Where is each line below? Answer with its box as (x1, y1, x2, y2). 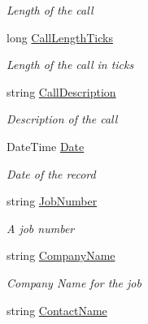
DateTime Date (7, 137, 85, 154)
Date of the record (7, 165, 96, 182)
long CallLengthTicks (7, 28, 113, 45)
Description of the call (7, 110, 118, 127)
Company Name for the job (7, 274, 141, 291)
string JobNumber (7, 192, 98, 210)
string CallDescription (7, 83, 116, 100)
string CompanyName (7, 247, 115, 264)
